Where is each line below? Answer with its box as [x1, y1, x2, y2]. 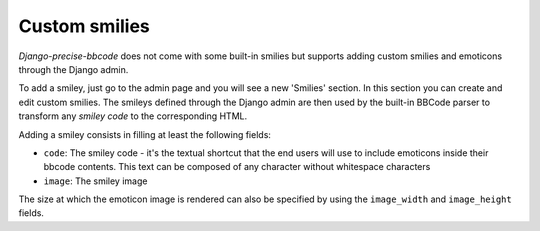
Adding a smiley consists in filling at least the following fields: [18, 128, 272, 140]
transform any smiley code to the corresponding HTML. [18, 110, 248, 122]
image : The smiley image [43, 175, 148, 187]
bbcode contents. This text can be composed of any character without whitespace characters [43, 161, 431, 173]
